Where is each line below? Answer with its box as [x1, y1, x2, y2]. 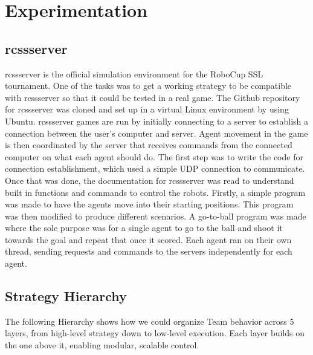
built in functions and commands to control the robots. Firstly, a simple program [5, 186, 306, 198]
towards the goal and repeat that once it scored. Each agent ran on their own [5, 233, 292, 246]
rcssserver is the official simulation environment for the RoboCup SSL [5, 67, 263, 80]
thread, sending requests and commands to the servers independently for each [5, 245, 292, 258]
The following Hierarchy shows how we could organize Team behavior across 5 [5, 314, 294, 327]
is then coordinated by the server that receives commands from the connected [5, 138, 292, 151]
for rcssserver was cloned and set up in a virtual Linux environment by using [5, 103, 289, 116]
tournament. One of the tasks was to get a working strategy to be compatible [5, 79, 292, 92]
